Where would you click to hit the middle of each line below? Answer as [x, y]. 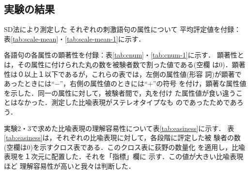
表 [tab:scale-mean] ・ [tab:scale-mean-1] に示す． [75, 38]
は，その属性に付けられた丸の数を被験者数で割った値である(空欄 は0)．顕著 [125, 64]
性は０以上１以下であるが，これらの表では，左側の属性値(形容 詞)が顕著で [123, 74]
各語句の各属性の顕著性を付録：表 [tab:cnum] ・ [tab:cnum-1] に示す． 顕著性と [124, 55]
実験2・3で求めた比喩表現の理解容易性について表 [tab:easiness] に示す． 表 [119, 128]
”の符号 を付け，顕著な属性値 [200, 83]
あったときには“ [29, 83]
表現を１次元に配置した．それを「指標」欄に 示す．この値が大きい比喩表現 [124, 156]
